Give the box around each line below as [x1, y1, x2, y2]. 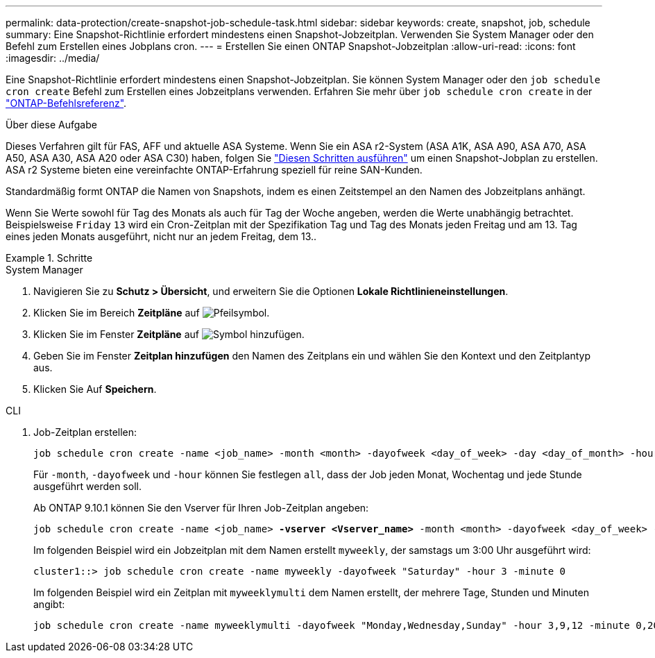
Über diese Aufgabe [6, 119, 97, 130]
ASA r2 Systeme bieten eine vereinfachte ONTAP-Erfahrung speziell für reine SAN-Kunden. [6, 164, 423, 176]
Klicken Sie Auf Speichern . [33, 383, 157, 395]
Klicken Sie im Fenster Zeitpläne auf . [33, 328, 305, 340]
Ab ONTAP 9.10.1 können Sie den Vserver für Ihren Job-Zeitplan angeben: [33, 502, 369, 514]
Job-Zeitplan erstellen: [33, 426, 137, 438]
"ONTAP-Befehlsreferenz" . [6, 97, 127, 109]
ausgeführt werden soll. [33, 480, 142, 492]
